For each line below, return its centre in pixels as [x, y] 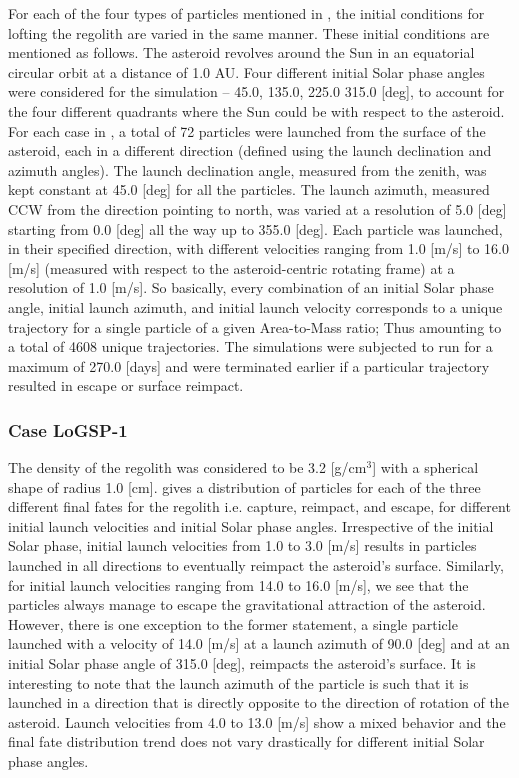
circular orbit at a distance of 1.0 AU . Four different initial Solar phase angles [246, 71]
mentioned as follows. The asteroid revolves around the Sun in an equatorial [241, 52]
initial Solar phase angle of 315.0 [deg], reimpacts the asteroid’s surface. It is [242, 663]
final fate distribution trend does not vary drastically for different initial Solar [246, 741]
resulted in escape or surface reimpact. [126, 385]
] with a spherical [425, 467]
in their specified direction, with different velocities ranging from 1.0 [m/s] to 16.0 [258, 248]
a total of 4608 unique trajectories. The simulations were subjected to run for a [250, 346]
